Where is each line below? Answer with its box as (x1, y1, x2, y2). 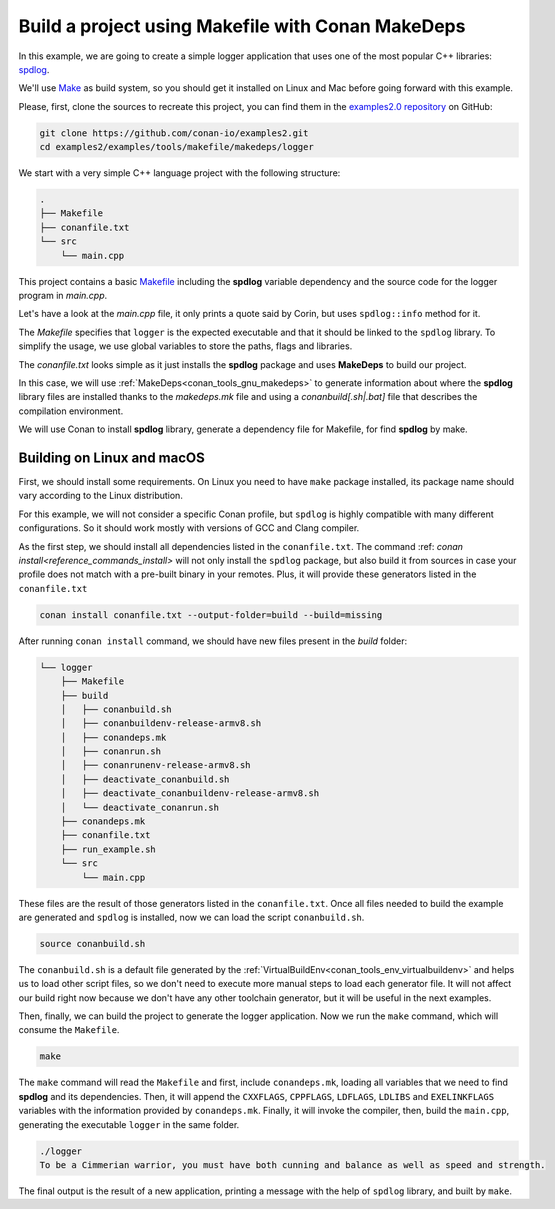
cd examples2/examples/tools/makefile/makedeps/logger (39, 141, 314, 153)
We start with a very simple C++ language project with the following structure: (18, 167, 341, 179)
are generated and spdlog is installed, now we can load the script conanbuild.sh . (18, 911, 365, 923)
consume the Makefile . (18, 1024, 120, 1036)
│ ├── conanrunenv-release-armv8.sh (60, 760, 251, 771)
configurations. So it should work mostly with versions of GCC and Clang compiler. (18, 522, 360, 534)
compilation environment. (18, 405, 124, 417)
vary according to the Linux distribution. (18, 490, 184, 502)
